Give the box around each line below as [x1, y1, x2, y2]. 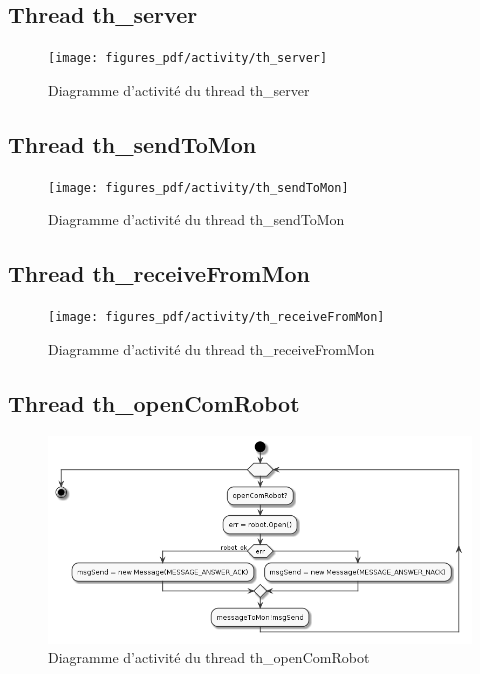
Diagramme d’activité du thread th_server [48, 79, 310, 100]
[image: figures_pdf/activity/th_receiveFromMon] [48, 310, 385, 325]
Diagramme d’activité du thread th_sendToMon [48, 209, 345, 230]
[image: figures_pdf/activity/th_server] [48, 51, 328, 66]
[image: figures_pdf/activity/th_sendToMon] [48, 180, 349, 195]
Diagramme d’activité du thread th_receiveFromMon [48, 338, 375, 359]
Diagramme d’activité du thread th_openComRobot [48, 647, 370, 668]
